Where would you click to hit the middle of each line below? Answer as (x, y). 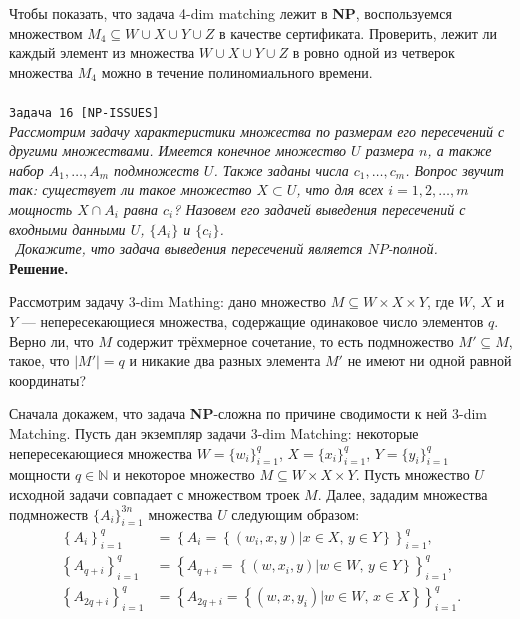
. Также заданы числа (281, 169)
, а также (459, 150)
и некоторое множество (184, 474)
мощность (41, 209)
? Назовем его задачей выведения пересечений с (319, 209)
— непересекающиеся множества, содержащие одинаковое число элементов (252, 320)
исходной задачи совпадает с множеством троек (154, 493)
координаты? (47, 379)
